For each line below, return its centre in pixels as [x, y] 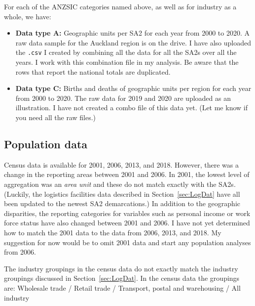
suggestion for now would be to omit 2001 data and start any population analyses [127, 242]
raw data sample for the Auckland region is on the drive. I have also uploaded [133, 42]
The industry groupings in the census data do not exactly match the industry [121, 268]
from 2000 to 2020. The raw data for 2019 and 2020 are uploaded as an [123, 98]
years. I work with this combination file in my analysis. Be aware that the [127, 62]
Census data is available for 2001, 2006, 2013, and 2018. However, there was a [121, 164]
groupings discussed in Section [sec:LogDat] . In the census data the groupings [122, 278]
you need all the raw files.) [56, 117]
